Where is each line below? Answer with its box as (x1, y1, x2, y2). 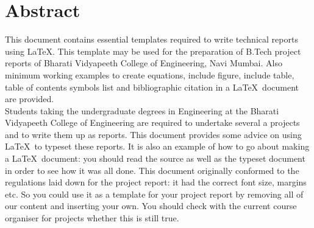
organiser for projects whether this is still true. (5, 212, 179, 224)
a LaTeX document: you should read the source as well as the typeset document (5, 152, 305, 165)
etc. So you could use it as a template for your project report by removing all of (5, 187, 304, 200)
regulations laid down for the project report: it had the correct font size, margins (5, 176, 307, 188)
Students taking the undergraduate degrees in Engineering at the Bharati (5, 104, 279, 117)
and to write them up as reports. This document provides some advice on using (5, 128, 302, 140)
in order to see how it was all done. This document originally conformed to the (5, 164, 299, 176)
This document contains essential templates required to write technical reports (5, 33, 298, 46)
